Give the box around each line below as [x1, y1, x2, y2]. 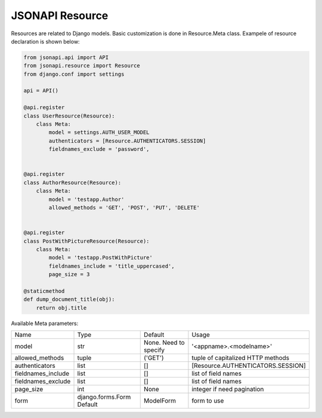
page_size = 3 [48, 271, 90, 278]
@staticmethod [23, 287, 65, 295]
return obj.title [36, 304, 87, 311]
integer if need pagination [191, 385, 264, 394]
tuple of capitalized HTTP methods [191, 354, 289, 362]
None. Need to [144, 339, 185, 347]
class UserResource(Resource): [23, 112, 116, 119]
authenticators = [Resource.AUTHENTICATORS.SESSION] [48, 137, 206, 144]
